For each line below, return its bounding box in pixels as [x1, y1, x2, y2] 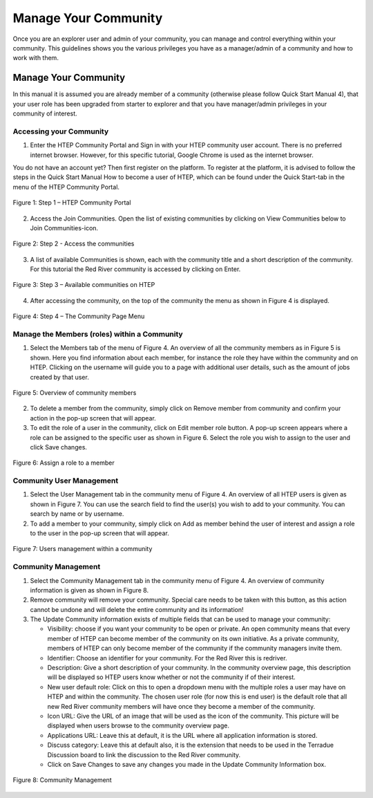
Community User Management [12, 476, 119, 485]
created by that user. [30, 373, 89, 381]
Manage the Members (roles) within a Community [12, 329, 183, 339]
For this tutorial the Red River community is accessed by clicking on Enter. [30, 265, 241, 273]
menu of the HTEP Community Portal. [12, 183, 120, 191]
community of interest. [12, 109, 77, 118]
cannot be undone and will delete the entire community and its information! [30, 605, 244, 613]
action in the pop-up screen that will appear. [30, 414, 157, 422]
